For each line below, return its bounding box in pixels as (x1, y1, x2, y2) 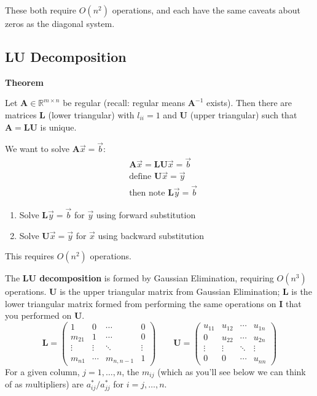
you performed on (5, 309, 72, 322)
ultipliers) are (33, 378, 84, 390)
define (129, 172, 152, 181)
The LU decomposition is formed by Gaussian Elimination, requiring (5, 272, 274, 284)
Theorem (5, 75, 44, 88)
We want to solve (5, 142, 70, 155)
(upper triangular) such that (190, 108, 297, 121)
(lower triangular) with (48, 108, 135, 121)
